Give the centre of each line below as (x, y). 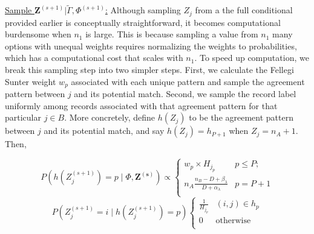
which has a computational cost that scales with (94, 58)
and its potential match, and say (104, 131)
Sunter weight (31, 81)
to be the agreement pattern (241, 117)
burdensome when (38, 34)
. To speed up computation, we (252, 58)
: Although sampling (143, 10)
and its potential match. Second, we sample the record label (185, 94)
